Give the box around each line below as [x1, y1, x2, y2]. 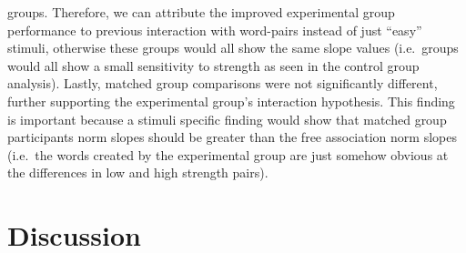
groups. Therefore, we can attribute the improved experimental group [7, 3, 395, 21]
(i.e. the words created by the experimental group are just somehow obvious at [7, 145, 449, 164]
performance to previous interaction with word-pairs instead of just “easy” [7, 20, 422, 39]
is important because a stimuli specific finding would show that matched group [7, 109, 447, 128]
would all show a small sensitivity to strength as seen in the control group [7, 56, 420, 75]
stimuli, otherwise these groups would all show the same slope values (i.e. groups [7, 38, 459, 57]
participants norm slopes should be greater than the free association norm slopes [7, 127, 457, 147]
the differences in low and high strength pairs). [7, 163, 268, 182]
